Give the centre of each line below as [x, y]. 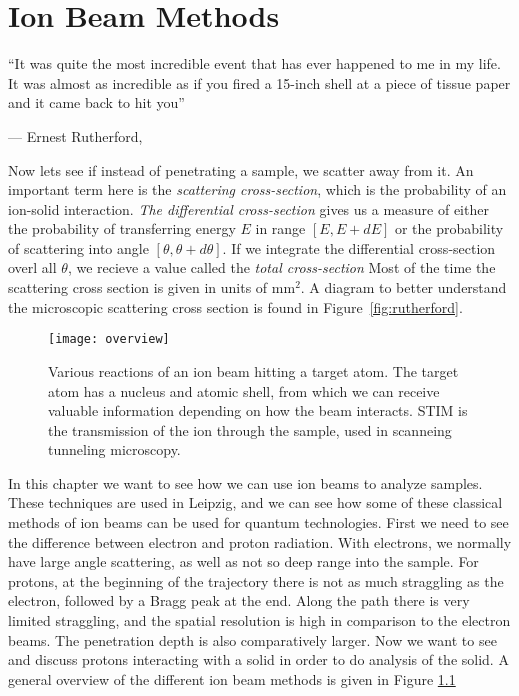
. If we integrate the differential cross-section [359, 247]
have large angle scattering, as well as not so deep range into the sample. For [243, 561]
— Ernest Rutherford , [75, 135]
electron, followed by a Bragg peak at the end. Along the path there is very [239, 600]
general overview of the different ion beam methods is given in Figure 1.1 [232, 678]
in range [280, 228]
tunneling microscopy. [114, 449]
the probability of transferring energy [122, 228]
